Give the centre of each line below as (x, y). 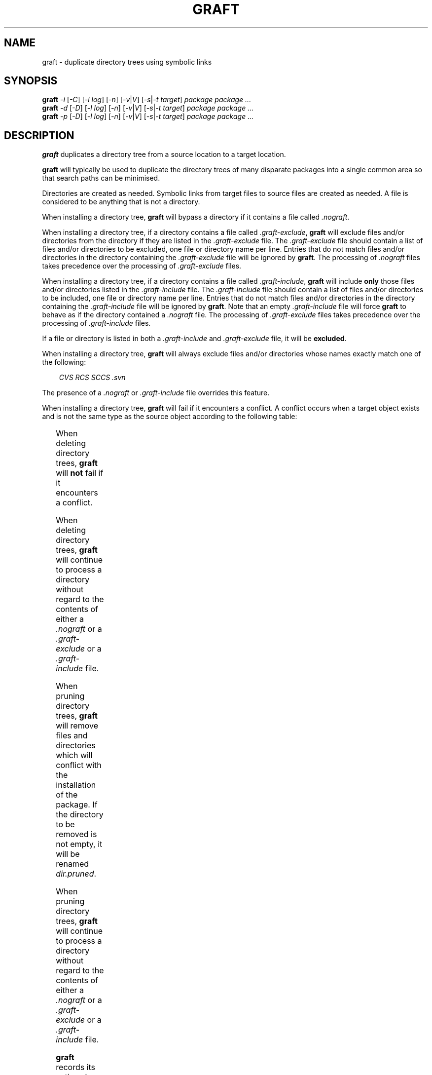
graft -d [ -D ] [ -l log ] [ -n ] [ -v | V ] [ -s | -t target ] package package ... (148, 108)
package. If (77, 805)
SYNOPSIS (31, 81)
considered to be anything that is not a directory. (121, 202)
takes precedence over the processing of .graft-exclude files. (142, 266)
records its (76, 1067)
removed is (76, 834)
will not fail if (80, 473)
